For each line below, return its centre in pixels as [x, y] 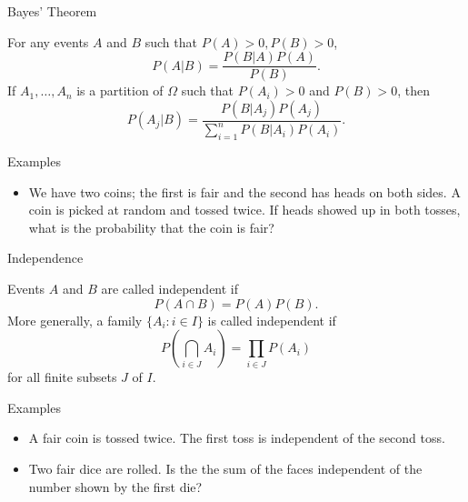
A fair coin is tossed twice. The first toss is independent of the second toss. [237, 438]
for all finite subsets [62, 377]
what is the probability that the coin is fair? [151, 227]
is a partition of [120, 90]
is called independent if [272, 320]
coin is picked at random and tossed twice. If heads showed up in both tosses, [244, 210]
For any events [48, 41]
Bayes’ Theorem [52, 11]
